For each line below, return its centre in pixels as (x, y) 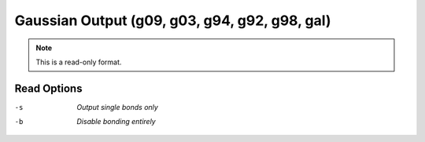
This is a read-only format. (79, 62)
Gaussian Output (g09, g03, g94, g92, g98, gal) (173, 20)
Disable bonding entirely (116, 122)
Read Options (48, 88)
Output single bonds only (118, 107)
